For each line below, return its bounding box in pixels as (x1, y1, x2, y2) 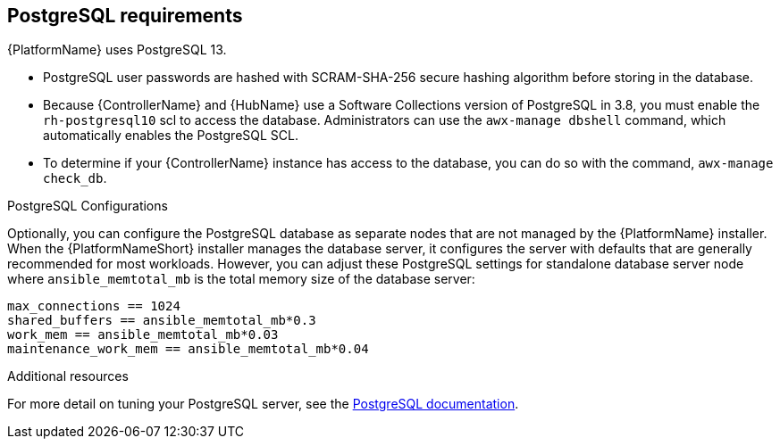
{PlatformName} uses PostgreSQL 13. (7, 42, 227, 58)
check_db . (43, 170, 107, 186)
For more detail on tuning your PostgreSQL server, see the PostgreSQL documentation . (7, 396, 519, 412)
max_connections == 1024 (7, 299, 180, 314)
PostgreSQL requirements (7, 4, 243, 27)
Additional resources (7, 368, 129, 384)
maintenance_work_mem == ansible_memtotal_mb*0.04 (7, 342, 369, 357)
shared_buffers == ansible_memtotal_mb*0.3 (7, 313, 316, 328)
